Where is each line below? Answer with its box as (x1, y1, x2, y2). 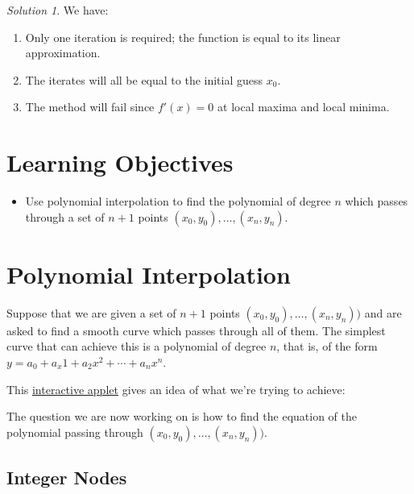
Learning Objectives (6, 146, 234, 179)
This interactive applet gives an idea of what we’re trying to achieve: (6, 380, 346, 397)
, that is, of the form (276, 338, 378, 355)
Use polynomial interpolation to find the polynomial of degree (25, 193, 331, 210)
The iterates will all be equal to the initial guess (25, 71, 263, 88)
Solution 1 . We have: (6, 2, 109, 18)
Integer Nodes (6, 465, 127, 490)
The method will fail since (25, 98, 155, 115)
